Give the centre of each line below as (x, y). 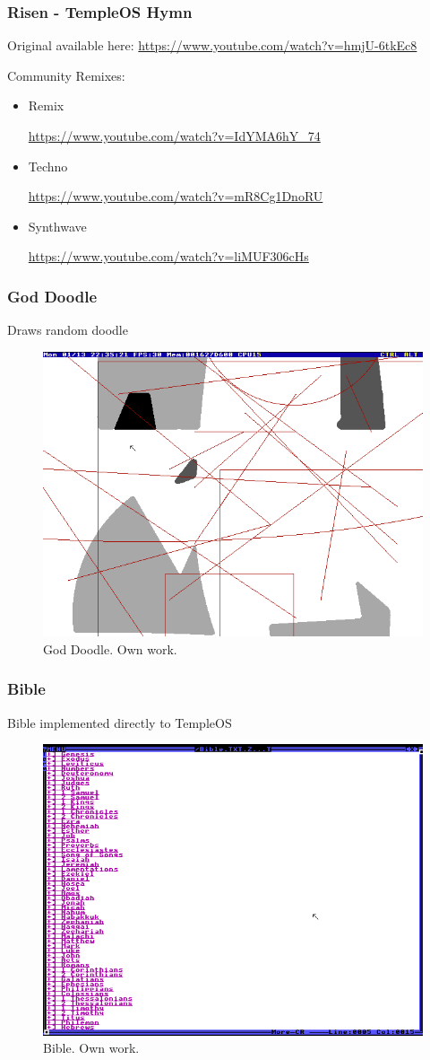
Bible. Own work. (91, 1048)
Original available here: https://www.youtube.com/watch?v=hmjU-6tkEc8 (212, 45)
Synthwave (57, 226)
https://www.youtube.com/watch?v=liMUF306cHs (168, 256)
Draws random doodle (68, 330)
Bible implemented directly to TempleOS (120, 722)
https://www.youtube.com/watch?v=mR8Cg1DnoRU (176, 196)
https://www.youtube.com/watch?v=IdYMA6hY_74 (174, 136)
